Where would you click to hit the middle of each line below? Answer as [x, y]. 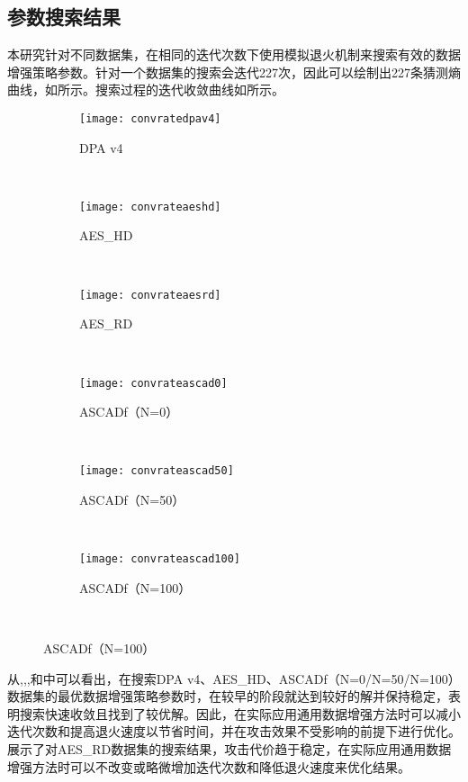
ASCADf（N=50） [132, 500]
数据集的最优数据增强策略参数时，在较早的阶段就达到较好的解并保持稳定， [228, 696]
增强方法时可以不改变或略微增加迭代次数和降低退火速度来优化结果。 [209, 766]
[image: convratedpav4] [150, 118]
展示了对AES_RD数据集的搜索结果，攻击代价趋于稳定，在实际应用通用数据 [229, 749]
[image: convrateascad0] [153, 383]
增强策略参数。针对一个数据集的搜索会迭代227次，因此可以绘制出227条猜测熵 [234, 72]
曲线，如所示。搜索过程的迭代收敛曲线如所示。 [146, 90]
